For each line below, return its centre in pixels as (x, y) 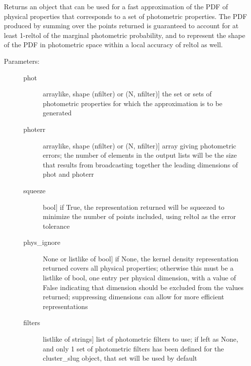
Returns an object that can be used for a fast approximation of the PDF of (116, 6)
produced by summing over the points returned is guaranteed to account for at (121, 26)
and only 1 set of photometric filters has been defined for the (134, 348)
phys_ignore (42, 242)
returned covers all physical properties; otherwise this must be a (138, 268)
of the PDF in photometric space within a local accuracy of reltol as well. (114, 45)
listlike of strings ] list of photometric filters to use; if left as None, (141, 339)
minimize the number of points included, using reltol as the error (140, 216)
